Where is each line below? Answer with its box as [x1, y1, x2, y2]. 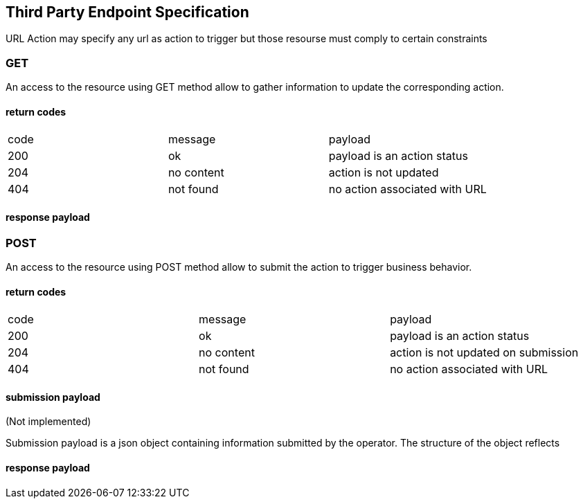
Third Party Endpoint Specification [6, 3, 249, 21]
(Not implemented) [6, 415, 91, 428]
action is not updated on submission [390, 345, 579, 360]
